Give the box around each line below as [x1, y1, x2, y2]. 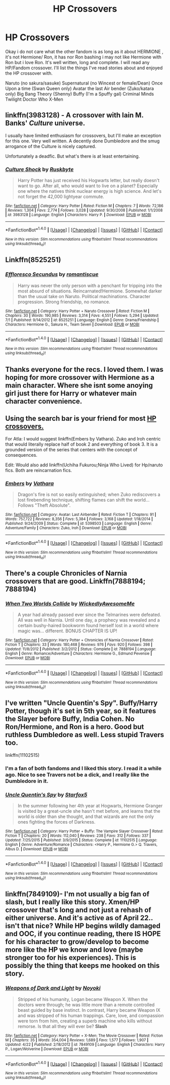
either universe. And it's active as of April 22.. [5, 914, 153, 922]
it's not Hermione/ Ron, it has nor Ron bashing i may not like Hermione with [5, 54, 162, 60]
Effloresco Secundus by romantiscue [5, 271, 99, 278]
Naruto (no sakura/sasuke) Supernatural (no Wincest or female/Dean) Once [5, 80, 163, 86]
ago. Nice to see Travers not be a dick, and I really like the [5, 771, 149, 778]
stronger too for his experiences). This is [5, 953, 137, 962]
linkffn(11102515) [5, 752, 39, 758]
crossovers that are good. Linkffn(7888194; [5, 577, 146, 585]
